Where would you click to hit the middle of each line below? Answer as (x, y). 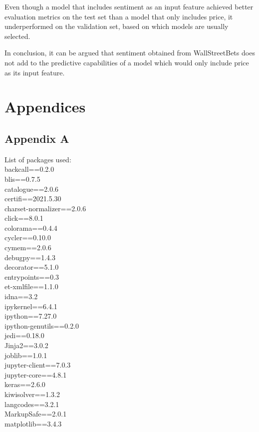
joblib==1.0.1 (26, 355)
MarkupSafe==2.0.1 (36, 414)
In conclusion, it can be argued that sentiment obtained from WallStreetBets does (130, 53)
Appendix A (37, 138)
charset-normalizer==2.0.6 (45, 208)
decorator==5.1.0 (32, 267)
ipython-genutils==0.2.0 (42, 325)
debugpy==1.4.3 (30, 257)
